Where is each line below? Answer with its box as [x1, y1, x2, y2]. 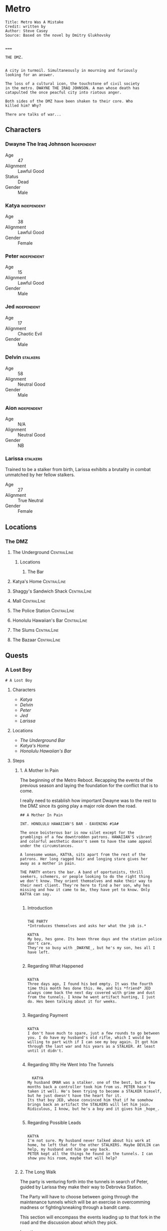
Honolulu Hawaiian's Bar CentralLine [12, 617, 87, 623]
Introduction [27, 905, 52, 911]
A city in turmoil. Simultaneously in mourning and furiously [5, 68, 137, 73]
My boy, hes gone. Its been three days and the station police [27, 936, 162, 942]
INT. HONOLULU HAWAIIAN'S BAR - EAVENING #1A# [19, 821, 119, 826]
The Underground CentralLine [12, 549, 74, 555]
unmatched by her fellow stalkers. [5, 472, 75, 478]
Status [5, 173, 18, 179]
